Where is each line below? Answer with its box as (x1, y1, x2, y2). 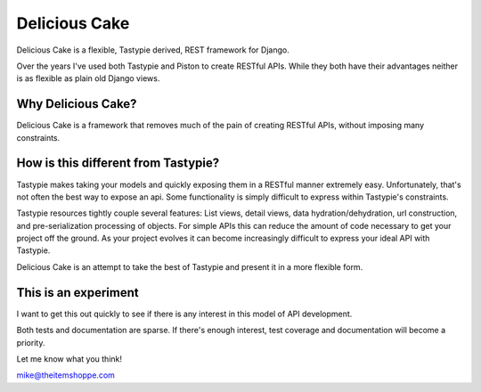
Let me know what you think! (16, 353, 122, 364)
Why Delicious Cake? (16, 96, 137, 111)
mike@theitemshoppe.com (16, 370, 116, 380)
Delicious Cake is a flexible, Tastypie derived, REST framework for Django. (16, 45, 289, 55)
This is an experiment (16, 285, 139, 300)
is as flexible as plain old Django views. (16, 73, 160, 84)
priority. (16, 337, 45, 347)
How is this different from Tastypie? (16, 156, 220, 171)
